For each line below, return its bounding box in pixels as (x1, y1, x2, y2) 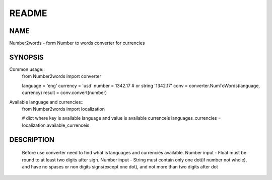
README (9, 8, 47, 19)
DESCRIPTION (9, 135, 55, 144)
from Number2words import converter (22, 73, 102, 79)
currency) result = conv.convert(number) (22, 89, 107, 96)
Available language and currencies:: (9, 99, 84, 105)
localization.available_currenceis (22, 122, 90, 128)
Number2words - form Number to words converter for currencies (9, 40, 145, 46)
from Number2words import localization (22, 106, 105, 112)
